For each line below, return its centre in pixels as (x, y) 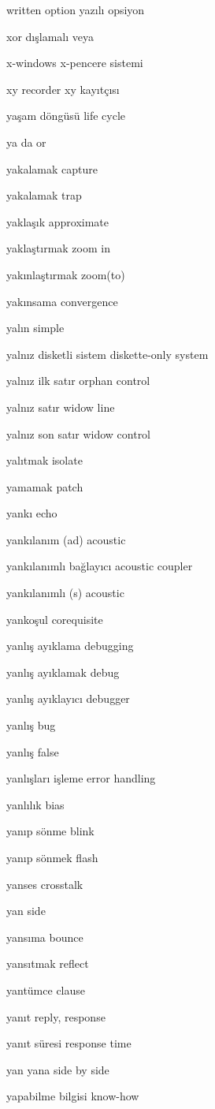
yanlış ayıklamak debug (63, 672)
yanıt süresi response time (69, 1043)
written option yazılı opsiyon (76, 9)
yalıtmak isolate (44, 460)
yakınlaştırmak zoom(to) (66, 274)
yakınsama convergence (62, 301)
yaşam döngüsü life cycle (66, 116)
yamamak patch (45, 486)
